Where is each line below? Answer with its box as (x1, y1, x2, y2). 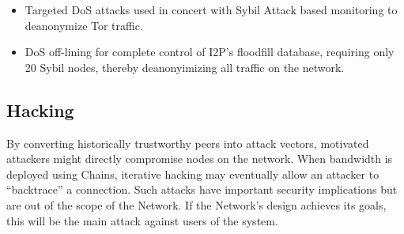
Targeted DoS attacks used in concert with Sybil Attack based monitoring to (25, 2, 398, 17)
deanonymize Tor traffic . (25, 17, 143, 33)
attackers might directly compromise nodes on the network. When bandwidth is (6, 150, 393, 167)
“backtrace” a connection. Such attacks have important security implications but (6, 181, 398, 198)
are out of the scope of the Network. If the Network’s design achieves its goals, (6, 196, 387, 213)
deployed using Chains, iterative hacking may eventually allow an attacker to (6, 165, 379, 182)
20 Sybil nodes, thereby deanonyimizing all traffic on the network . (25, 58, 345, 75)
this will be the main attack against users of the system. (6, 212, 278, 228)
